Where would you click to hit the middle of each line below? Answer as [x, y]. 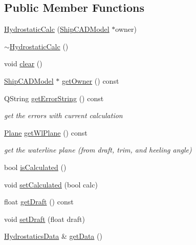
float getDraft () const [39, 202]
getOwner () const [91, 80]
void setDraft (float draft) [45, 219]
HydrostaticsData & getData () [53, 236]
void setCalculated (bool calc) [51, 184]
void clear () [23, 63]
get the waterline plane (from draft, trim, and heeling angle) [98, 150]
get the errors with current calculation [63, 115]
